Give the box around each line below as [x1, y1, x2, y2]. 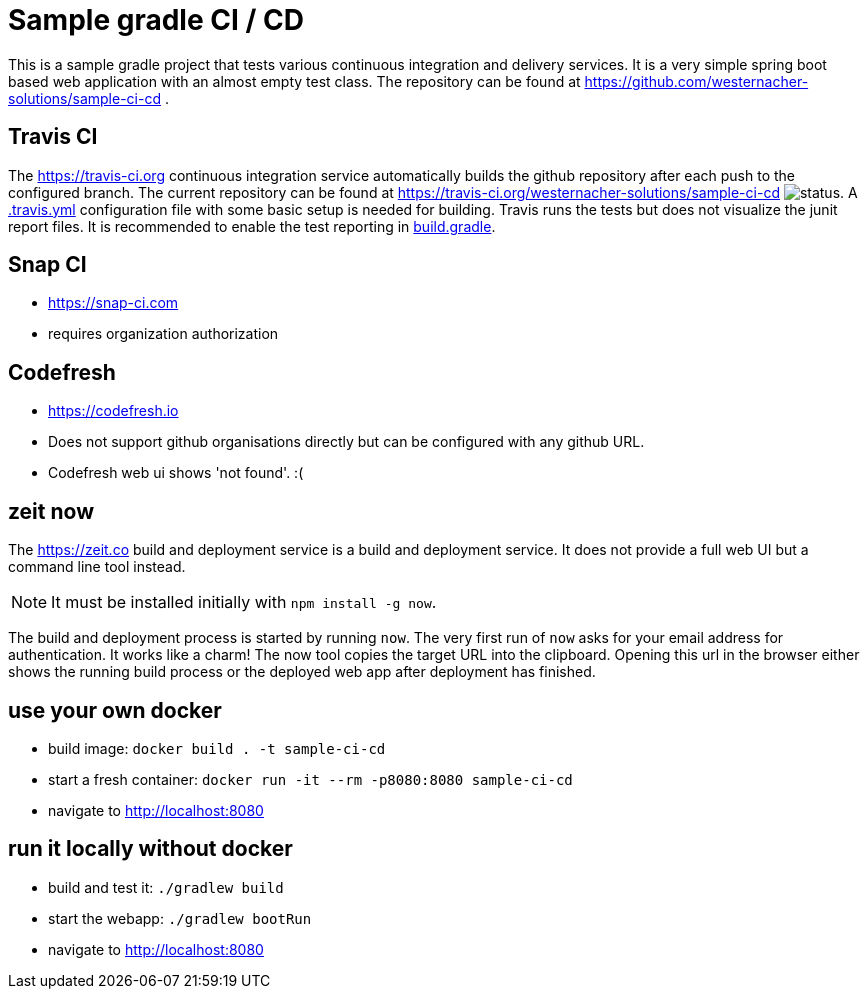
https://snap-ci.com [48, 294, 179, 312]
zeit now [8, 498, 94, 524]
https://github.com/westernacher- [584, 72, 809, 90]
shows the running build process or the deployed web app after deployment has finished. [8, 663, 596, 681]
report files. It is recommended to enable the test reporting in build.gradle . [8, 217, 496, 235]
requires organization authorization [48, 325, 279, 343]
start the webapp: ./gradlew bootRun [48, 909, 312, 927]
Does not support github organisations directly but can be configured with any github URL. [48, 433, 645, 451]
